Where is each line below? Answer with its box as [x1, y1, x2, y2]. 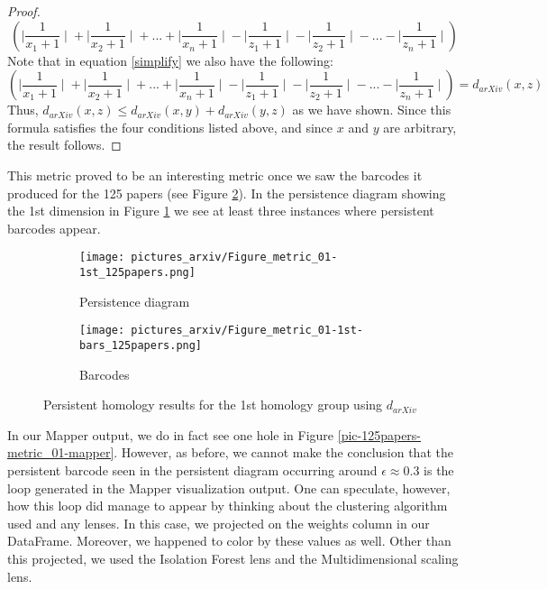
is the [424, 460, 454, 479]
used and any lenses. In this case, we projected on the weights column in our [7, 513, 430, 532]
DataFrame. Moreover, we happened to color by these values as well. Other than [7, 531, 451, 550]
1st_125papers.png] [79, 266, 196, 279]
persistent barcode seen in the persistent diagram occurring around [7, 460, 378, 479]
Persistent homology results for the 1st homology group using [43, 395, 383, 414]
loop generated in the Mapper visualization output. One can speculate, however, [7, 478, 451, 497]
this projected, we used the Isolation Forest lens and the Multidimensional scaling [7, 548, 459, 567]
